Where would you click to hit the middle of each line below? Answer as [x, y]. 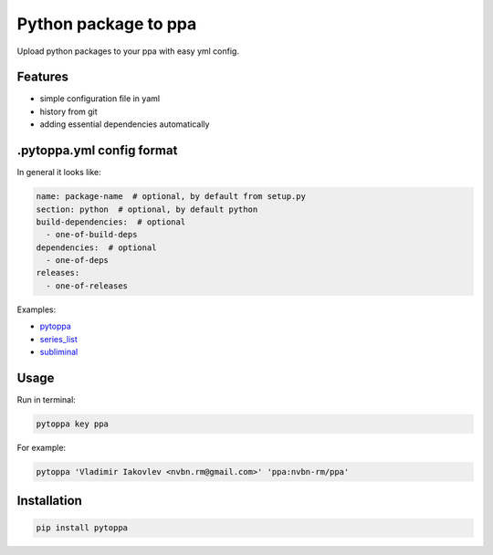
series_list [58, 339]
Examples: [37, 309]
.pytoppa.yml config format [97, 151]
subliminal [59, 352]
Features [42, 77]
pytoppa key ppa [73, 424]
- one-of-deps [78, 261]
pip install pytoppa [82, 528]
